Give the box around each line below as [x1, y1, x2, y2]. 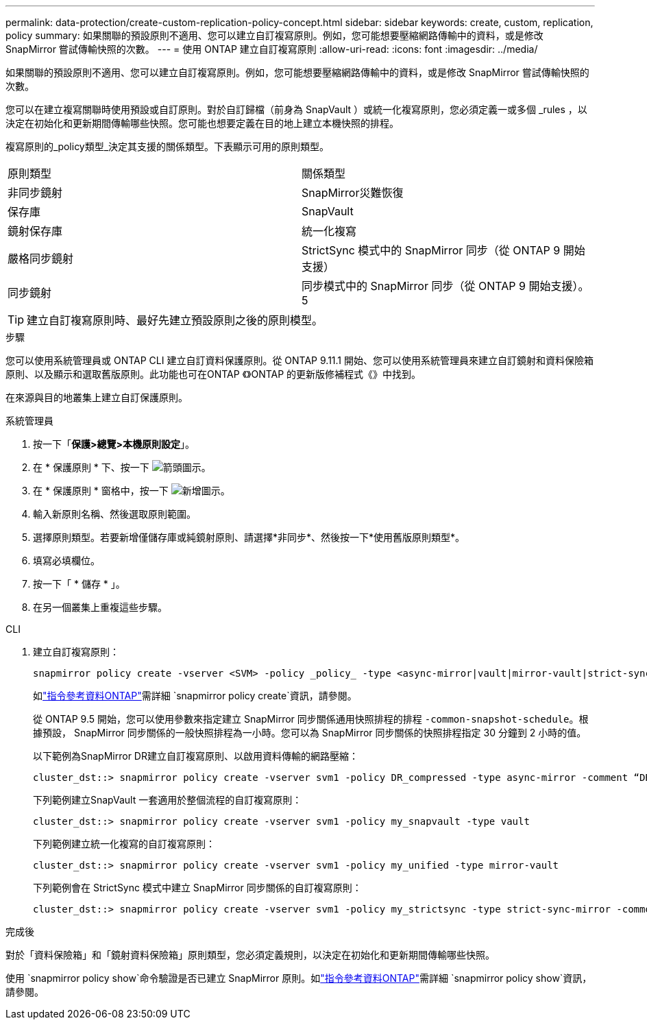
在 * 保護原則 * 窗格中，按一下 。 [33, 485, 230, 496]
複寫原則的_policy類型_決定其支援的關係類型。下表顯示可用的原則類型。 [5, 141, 330, 152]
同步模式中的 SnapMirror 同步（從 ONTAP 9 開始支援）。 [302, 279, 589, 293]
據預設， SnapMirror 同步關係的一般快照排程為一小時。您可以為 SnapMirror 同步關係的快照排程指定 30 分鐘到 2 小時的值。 [33, 727, 587, 738]
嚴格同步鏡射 [8, 252, 74, 265]
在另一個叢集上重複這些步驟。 [33, 601, 167, 613]
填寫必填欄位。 [33, 555, 100, 566]
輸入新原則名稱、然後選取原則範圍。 [33, 508, 196, 520]
